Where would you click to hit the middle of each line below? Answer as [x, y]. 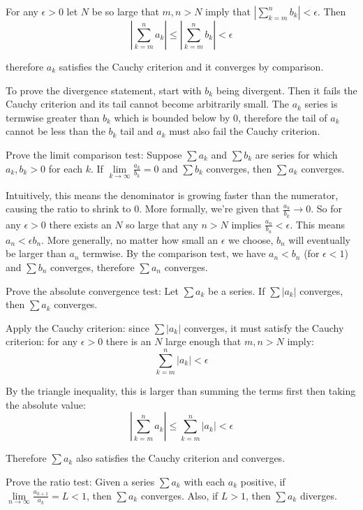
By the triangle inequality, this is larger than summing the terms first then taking [181, 391]
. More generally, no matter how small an [130, 239]
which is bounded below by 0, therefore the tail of [221, 117]
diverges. [318, 495]
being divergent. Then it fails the [287, 90]
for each [66, 168]
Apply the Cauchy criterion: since [77, 327]
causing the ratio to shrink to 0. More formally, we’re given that [143, 209]
